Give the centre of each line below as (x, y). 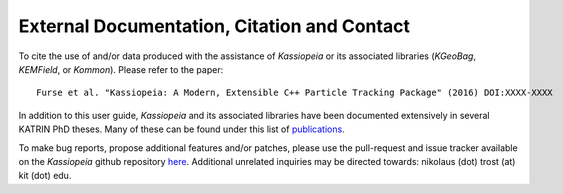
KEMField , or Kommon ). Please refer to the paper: (121, 69)
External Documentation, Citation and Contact (214, 26)
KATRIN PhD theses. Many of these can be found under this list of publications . (181, 129)
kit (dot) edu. (45, 176)
